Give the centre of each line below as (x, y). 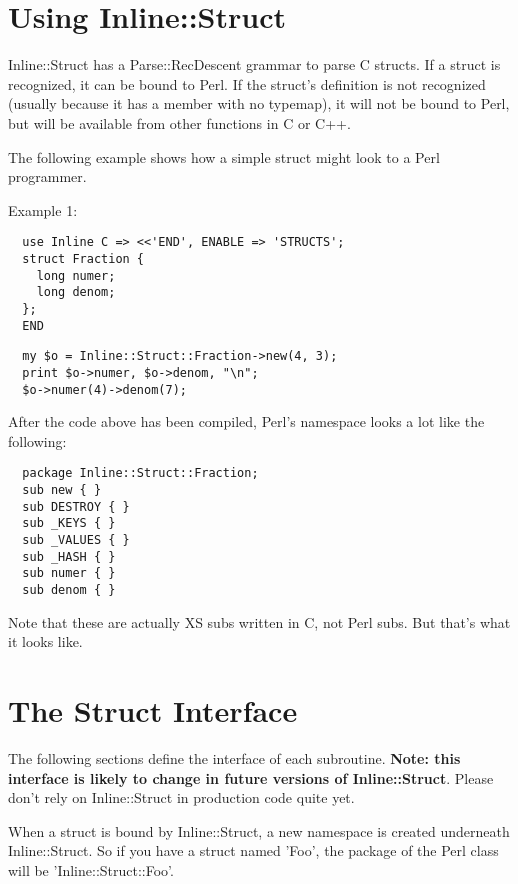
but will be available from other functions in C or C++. (179, 122)
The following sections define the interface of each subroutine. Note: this (234, 757)
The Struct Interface (153, 710)
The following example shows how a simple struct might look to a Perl (224, 156)
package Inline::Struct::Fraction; (140, 473)
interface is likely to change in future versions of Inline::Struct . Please (251, 777)
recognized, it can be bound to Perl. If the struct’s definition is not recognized (247, 83)
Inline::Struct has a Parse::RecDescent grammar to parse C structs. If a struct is (254, 64)
